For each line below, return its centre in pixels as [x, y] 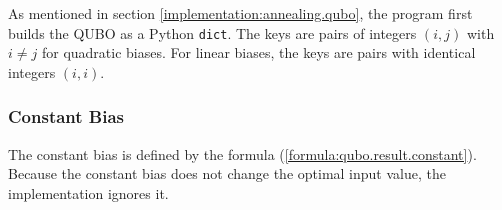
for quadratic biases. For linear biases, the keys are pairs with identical [258, 52]
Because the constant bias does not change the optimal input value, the [227, 173]
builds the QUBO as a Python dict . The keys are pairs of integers [212, 32]
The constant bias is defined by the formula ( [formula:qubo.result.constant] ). [242, 153]
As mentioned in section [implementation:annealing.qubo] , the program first [240, 13]
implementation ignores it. [88, 192]
